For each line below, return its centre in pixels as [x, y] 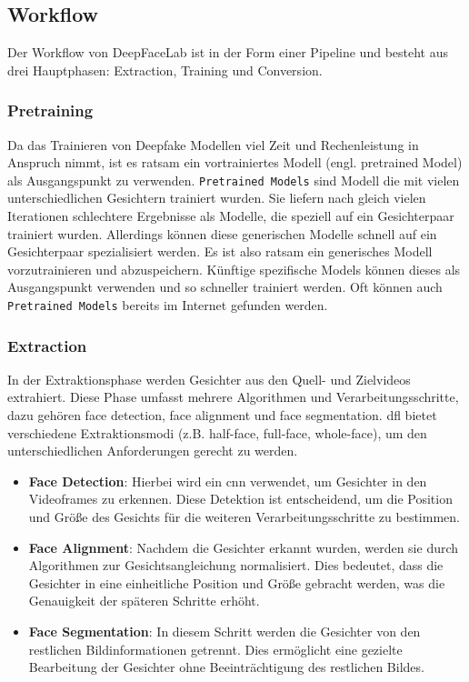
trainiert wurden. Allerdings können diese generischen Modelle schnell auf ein [222, 233]
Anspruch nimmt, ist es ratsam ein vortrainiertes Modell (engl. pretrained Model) [235, 162]
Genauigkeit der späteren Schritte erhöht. [144, 601]
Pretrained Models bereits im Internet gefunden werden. [168, 305]
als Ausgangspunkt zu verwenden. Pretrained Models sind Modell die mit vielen [234, 180]
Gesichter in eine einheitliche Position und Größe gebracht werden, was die [237, 582]
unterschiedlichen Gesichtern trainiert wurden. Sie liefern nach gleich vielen [217, 198]
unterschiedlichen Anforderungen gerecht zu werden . [153, 451]
